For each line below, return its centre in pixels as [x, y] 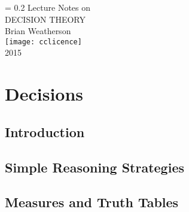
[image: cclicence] [43, 42]
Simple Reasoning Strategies [94, 167]
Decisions [44, 94]
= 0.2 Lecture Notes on [48, 7]
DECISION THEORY [45, 19]
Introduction [45, 131]
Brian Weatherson [38, 31]
